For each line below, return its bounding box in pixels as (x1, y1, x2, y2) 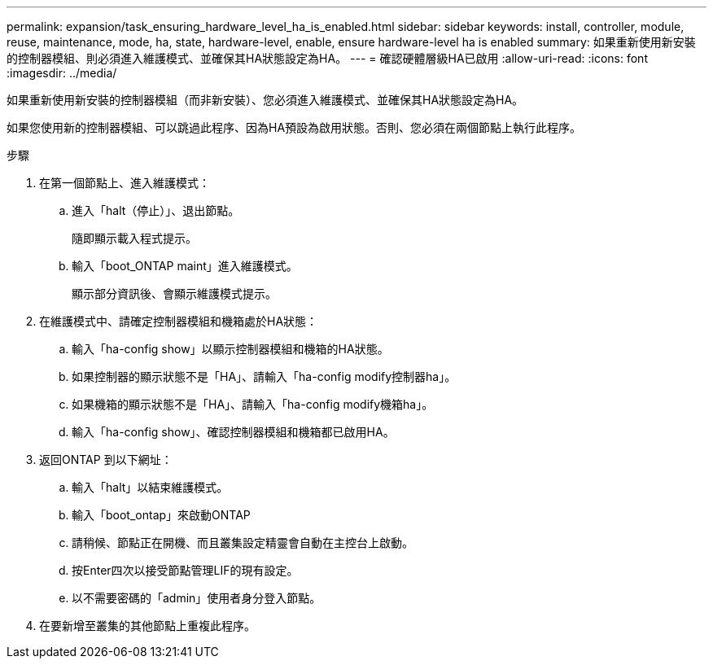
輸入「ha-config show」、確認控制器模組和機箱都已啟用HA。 (72, 425, 395, 439)
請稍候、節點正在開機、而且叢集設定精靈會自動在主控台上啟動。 (72, 536, 413, 549)
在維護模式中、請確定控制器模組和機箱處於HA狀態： (39, 314, 318, 328)
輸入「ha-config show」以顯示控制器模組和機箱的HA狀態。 (72, 342, 389, 356)
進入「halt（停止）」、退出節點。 (72, 203, 240, 217)
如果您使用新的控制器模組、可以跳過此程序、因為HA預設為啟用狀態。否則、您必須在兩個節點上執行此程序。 (7, 120, 582, 134)
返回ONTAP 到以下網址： (39, 453, 173, 466)
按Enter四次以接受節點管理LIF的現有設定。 (72, 563, 299, 577)
